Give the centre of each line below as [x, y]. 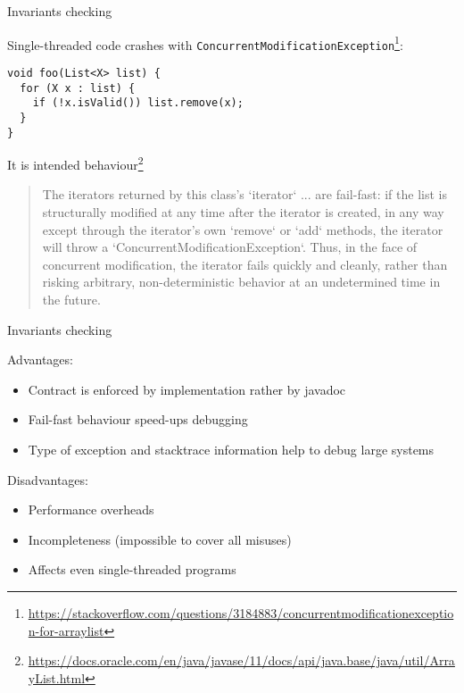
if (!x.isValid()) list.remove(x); [138, 103]
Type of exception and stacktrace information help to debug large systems [231, 449]
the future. [71, 299]
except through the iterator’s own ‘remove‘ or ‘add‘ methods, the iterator [243, 229]
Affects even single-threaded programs [132, 569]
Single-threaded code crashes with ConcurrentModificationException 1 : [205, 43]
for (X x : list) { [78, 88]
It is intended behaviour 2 [75, 163]
